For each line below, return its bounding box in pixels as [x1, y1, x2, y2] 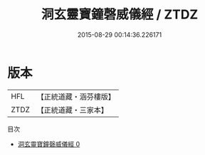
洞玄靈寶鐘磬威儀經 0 [17, 139, 80, 148]
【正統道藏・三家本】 [36, 105, 109, 114]
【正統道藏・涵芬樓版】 [36, 92, 116, 102]
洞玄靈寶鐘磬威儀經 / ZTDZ [41, 6, 199, 23]
